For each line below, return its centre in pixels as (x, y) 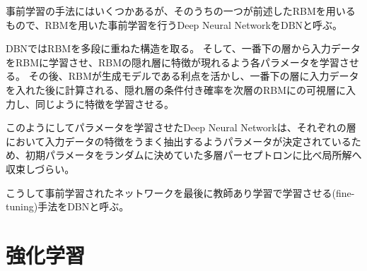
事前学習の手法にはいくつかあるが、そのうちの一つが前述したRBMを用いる (181, 11)
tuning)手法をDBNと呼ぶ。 (68, 206)
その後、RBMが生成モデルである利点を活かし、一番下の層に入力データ (194, 76)
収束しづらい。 (40, 168)
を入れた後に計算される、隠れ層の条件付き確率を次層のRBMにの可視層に (176, 89)
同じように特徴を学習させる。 (104, 103)
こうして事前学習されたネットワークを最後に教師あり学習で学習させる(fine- (180, 192)
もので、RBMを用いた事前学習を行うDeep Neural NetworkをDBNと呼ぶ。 (174, 24)
